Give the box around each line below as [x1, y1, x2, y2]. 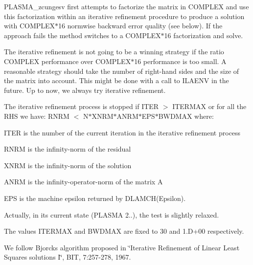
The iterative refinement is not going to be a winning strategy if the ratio [4, 46, 224, 57]
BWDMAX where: [158, 110, 214, 121]
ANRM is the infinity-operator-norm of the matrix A [4, 177, 163, 187]
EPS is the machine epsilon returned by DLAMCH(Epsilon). [4, 193, 186, 203]
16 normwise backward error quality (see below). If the [58, 21, 223, 31]
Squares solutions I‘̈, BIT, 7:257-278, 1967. [4, 252, 131, 262]
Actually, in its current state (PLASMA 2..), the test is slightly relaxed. [4, 209, 219, 220]
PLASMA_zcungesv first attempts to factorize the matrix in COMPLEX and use [4, 1, 249, 11]
